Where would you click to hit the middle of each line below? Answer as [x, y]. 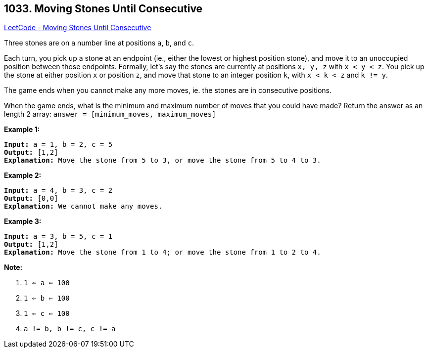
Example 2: [23, 176]
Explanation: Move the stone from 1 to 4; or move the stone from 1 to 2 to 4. [163, 252]
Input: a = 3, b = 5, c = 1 [58, 237]
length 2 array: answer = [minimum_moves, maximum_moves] [110, 114]
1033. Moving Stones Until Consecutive [103, 9]
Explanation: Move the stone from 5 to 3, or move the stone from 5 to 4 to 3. [163, 160]
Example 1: [22, 130]
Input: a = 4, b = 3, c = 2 [58, 191]
